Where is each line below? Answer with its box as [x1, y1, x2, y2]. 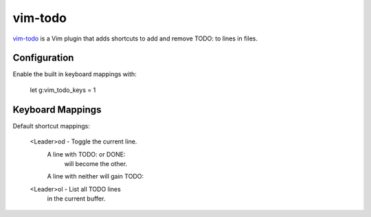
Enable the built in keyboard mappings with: [12, 70, 137, 78]
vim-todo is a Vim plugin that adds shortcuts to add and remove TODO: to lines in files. [12, 34, 258, 43]
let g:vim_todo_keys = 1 [30, 86, 96, 94]
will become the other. [64, 159, 127, 168]
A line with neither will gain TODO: [47, 172, 144, 181]
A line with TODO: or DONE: [47, 150, 126, 158]
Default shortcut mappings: [12, 122, 91, 130]
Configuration [12, 52, 74, 64]
